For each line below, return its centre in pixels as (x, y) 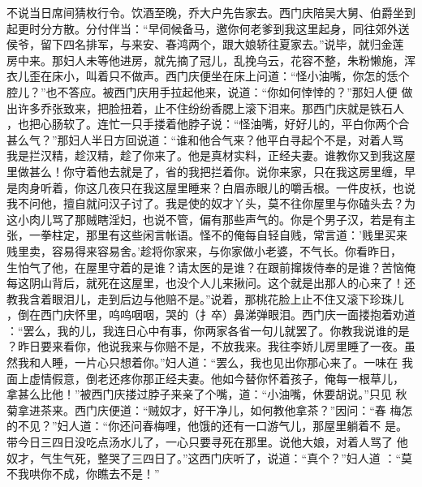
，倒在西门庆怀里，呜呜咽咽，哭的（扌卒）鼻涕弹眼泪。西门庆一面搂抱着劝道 (211, 315)
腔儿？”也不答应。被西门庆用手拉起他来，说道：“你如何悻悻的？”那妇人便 (202, 91)
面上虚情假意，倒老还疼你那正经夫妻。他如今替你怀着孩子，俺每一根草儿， (205, 378)
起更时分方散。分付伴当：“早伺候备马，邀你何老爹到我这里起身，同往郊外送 (208, 28)
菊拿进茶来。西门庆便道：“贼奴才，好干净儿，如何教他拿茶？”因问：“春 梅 (204, 409)
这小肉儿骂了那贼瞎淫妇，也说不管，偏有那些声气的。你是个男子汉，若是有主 (211, 219)
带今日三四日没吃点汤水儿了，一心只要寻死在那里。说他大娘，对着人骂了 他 (207, 442)
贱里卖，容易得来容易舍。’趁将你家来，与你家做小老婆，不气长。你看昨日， (204, 250)
